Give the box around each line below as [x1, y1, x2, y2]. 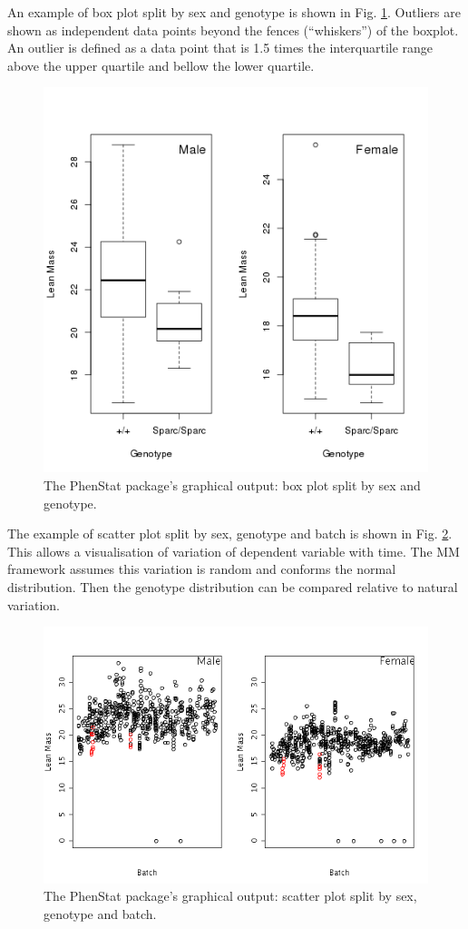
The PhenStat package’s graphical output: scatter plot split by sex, [44, 886, 417, 905]
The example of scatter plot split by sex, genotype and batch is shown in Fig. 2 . [7, 524, 453, 543]
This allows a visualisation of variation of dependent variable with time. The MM [7, 541, 460, 560]
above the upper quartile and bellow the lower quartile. [7, 55, 315, 74]
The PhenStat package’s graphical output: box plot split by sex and [44, 475, 421, 494]
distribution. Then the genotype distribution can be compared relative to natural [7, 577, 458, 596]
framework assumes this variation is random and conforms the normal [7, 559, 396, 578]
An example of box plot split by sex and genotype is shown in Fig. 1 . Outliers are [7, 3, 461, 21]
